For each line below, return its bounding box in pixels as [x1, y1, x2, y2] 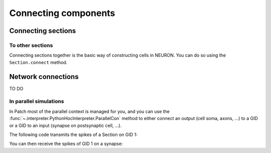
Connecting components [9, 7, 115, 18]
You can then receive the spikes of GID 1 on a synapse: [9, 140, 123, 147]
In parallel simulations [9, 98, 64, 105]
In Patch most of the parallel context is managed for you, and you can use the [9, 108, 170, 114]
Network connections [9, 72, 79, 81]
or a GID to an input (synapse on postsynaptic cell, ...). [9, 122, 122, 128]
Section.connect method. [9, 59, 68, 65]
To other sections [9, 41, 53, 48]
